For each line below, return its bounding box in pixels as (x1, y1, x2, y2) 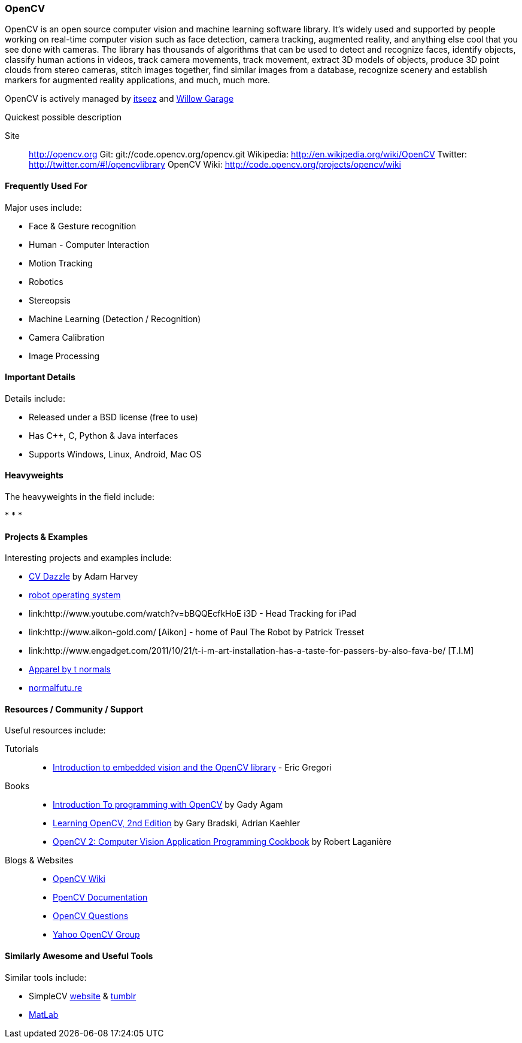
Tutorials (5, 744, 39, 754)
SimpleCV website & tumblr (29, 990, 136, 1001)
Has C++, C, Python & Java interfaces (29, 430, 178, 441)
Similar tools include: (5, 972, 87, 983)
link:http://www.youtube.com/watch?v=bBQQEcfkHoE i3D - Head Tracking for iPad (29, 608, 357, 619)
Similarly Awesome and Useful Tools (5, 951, 153, 962)
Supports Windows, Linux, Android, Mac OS (29, 448, 202, 459)
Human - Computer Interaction (29, 239, 150, 250)
